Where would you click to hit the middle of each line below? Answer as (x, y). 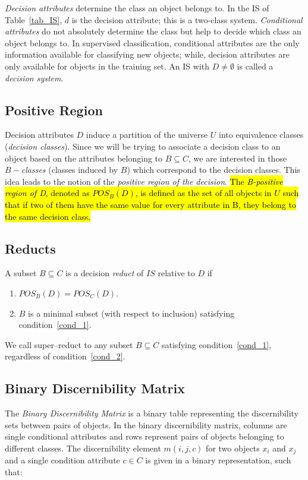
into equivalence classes (261, 135)
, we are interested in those (238, 158)
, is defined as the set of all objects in (203, 193)
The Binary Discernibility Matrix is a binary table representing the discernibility (152, 413)
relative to (176, 273)
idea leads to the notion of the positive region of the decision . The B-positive (144, 181)
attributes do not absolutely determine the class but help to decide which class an (153, 31)
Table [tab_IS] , (34, 19)
